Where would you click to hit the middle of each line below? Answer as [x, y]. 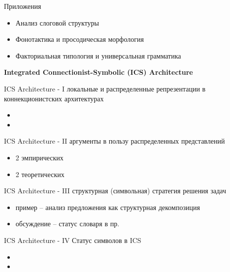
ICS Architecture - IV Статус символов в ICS [73, 240]
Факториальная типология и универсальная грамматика [98, 55]
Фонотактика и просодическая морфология [80, 39]
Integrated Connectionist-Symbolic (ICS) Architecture [99, 72]
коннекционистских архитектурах [54, 98]
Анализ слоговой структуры [57, 22]
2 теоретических [40, 174]
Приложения [23, 6]
